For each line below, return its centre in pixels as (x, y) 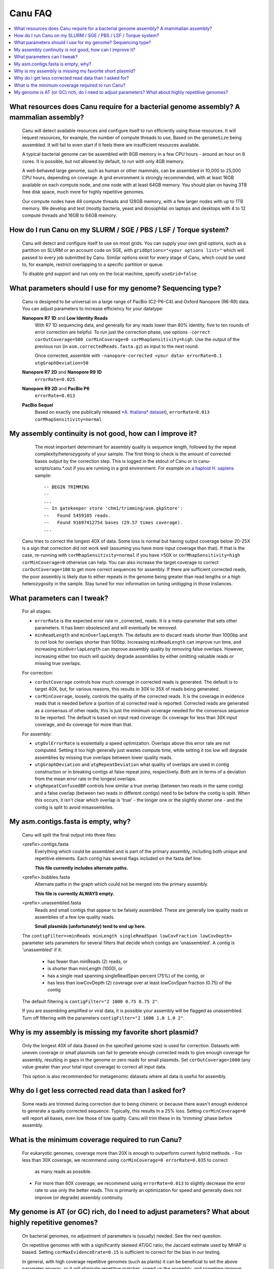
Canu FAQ (31, 13)
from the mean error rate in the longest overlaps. (86, 779)
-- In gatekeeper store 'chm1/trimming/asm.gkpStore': (113, 508)
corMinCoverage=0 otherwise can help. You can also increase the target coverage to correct (120, 562)
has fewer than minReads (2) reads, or (88, 961)
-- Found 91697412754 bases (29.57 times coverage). (113, 522)
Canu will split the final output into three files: (69, 835)
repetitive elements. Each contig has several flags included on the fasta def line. (118, 858)
